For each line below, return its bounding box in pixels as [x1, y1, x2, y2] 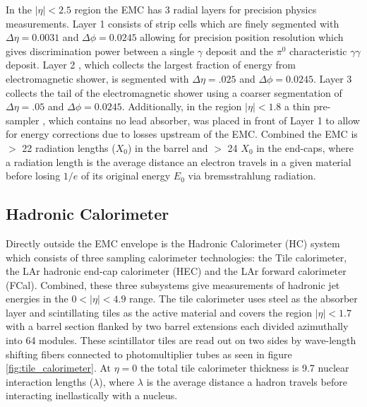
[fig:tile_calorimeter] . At [6, 360, 112, 375]
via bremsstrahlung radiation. [188, 168, 316, 183]
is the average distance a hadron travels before [146, 374, 347, 389]
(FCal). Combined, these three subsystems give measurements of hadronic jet [6, 277, 340, 292]
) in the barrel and [127, 140, 208, 155]
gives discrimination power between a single [6, 43, 195, 58]
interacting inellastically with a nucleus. [6, 388, 178, 403]
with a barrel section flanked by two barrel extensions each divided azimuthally [6, 319, 349, 334]
